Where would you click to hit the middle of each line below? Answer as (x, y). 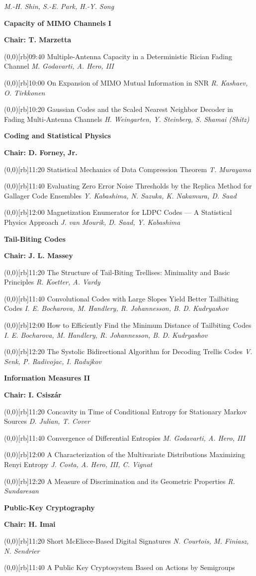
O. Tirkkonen (25, 92)
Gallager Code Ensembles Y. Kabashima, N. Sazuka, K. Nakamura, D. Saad (120, 195)
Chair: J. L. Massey (39, 255)
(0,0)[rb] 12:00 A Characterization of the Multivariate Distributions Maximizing (125, 454)
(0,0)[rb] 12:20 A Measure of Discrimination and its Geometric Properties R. (120, 481)
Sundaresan (21, 491)
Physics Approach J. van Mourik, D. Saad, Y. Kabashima (92, 222)
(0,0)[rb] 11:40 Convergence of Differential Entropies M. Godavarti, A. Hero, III (125, 437)
